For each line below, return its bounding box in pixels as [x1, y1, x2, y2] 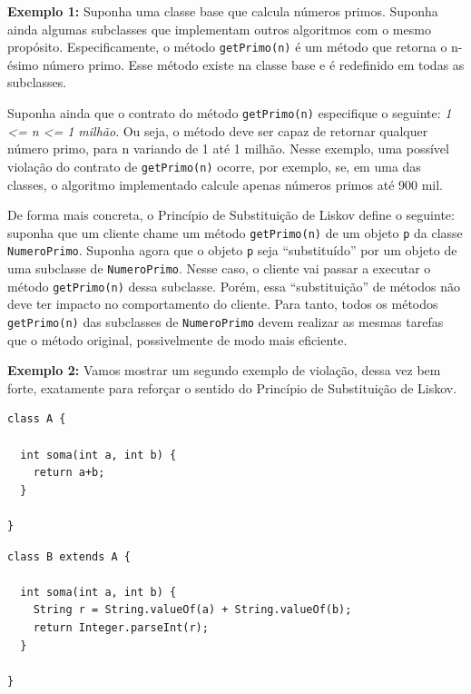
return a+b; [33, 466, 105, 480]
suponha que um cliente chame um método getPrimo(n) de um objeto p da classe [7, 223, 463, 242]
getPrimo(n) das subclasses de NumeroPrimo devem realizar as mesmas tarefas [7, 312, 444, 331]
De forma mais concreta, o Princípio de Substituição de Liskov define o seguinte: [7, 205, 455, 224]
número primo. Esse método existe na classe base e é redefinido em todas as [42, 55, 465, 74]
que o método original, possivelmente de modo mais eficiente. [7, 330, 348, 349]
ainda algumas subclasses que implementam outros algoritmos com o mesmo [7, 19, 431, 38]
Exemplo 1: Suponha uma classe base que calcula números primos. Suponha [7, 2, 438, 20]
